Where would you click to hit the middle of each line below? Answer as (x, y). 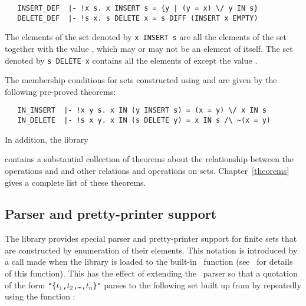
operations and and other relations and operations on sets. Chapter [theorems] (147, 170)
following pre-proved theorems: (60, 91)
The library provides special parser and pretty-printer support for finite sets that (151, 238)
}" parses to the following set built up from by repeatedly (197, 284)
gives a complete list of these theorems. (75, 182)
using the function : (40, 296)
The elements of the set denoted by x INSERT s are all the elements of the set (146, 37)
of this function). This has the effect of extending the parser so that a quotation (151, 273)
